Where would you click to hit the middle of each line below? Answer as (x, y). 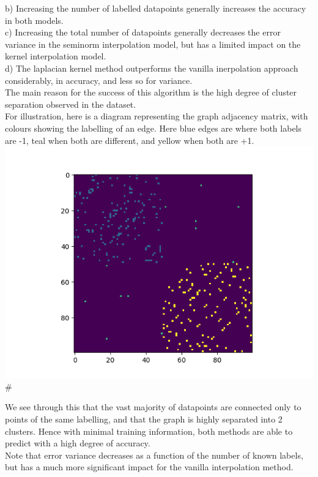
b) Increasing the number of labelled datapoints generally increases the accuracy (156, 8)
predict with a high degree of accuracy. (78, 443)
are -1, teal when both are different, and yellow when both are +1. (130, 140)
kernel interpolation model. (56, 56)
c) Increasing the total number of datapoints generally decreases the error (143, 32)
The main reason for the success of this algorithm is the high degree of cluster (151, 92)
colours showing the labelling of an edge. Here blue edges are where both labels (153, 128)
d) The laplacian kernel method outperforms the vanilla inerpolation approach (152, 68)
